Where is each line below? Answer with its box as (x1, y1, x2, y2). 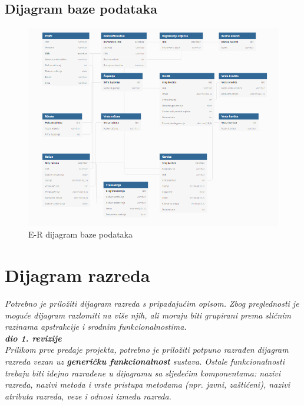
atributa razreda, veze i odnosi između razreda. (5, 389, 171, 402)
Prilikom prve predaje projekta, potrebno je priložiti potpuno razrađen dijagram (5, 343, 289, 356)
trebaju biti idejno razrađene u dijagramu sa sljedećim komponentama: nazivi (5, 366, 281, 379)
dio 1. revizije (5, 332, 62, 344)
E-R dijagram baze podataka (28, 228, 133, 241)
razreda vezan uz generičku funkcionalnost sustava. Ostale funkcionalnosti (5, 355, 285, 367)
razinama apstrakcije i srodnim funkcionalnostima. (5, 320, 187, 333)
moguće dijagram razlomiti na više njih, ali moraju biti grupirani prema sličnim (5, 308, 292, 321)
